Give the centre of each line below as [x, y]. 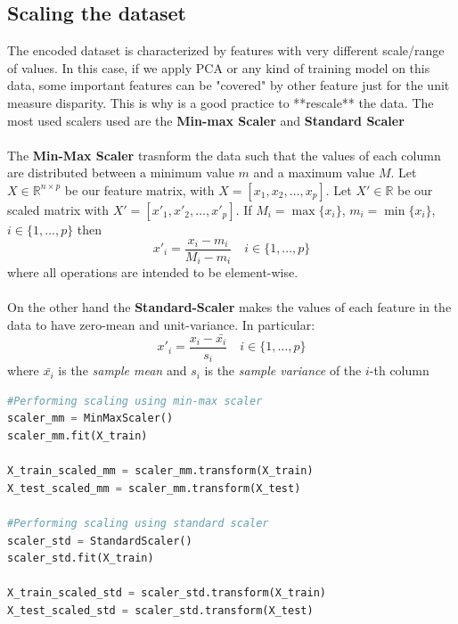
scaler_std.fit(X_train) [81, 558]
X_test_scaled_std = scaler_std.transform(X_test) [160, 610]
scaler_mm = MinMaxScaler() [90, 419]
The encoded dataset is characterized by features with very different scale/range [226, 50]
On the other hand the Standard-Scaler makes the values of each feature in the [229, 307]
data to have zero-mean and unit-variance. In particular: [161, 324]
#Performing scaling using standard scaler [138, 523]
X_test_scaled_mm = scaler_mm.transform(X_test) [154, 488]
